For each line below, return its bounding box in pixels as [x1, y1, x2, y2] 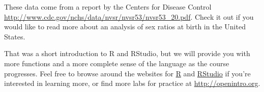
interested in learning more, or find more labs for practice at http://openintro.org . [4, 78, 260, 88]
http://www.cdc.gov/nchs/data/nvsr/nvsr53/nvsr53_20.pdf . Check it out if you [4, 11, 254, 22]
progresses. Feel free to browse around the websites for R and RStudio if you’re [4, 68, 251, 78]
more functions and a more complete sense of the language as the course [4, 58, 229, 68]
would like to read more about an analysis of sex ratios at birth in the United [4, 21, 246, 32]
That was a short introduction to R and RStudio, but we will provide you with [4, 48, 250, 59]
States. [4, 31, 25, 41]
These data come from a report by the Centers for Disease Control [4, 2, 212, 12]
